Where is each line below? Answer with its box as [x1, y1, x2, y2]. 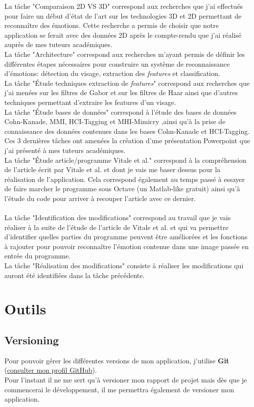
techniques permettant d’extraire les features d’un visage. [4, 97, 176, 107]
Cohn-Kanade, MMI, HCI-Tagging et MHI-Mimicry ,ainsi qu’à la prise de [4, 116, 226, 127]
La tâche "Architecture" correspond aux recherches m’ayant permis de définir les [4, 49, 245, 59]
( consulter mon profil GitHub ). [4, 365, 97, 375]
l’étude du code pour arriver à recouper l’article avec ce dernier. [4, 193, 196, 203]
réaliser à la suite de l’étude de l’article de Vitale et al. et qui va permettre [4, 222, 229, 232]
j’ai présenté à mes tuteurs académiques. [4, 145, 126, 155]
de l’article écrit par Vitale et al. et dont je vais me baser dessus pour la [4, 164, 221, 175]
